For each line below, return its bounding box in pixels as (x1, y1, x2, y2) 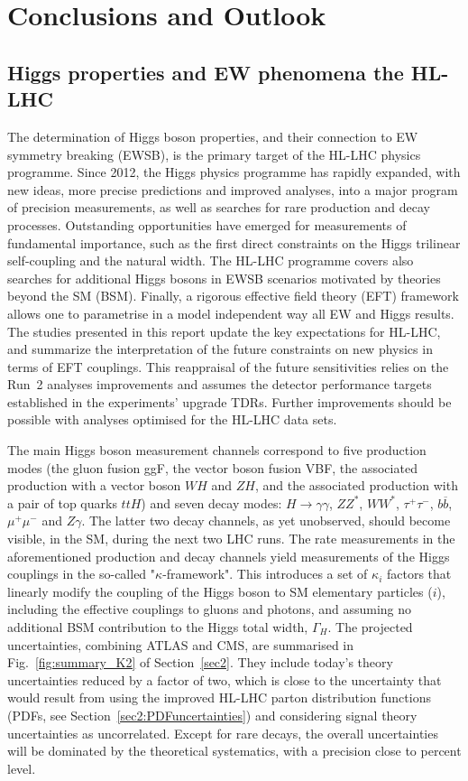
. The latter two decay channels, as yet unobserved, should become (81, 511, 451, 530)
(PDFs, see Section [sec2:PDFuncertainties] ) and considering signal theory (7, 705, 418, 724)
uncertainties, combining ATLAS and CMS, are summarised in (7, 635, 354, 654)
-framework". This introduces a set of (162, 564, 368, 583)
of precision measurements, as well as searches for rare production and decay (7, 198, 430, 217)
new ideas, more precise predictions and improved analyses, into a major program (7, 180, 458, 199)
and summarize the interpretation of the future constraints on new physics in (7, 339, 433, 358)
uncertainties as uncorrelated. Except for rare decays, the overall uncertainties (7, 723, 438, 742)
